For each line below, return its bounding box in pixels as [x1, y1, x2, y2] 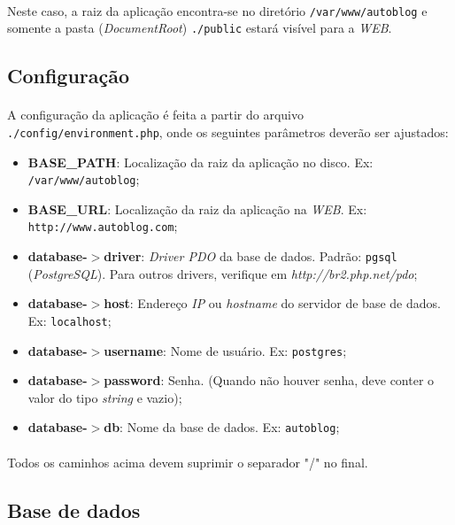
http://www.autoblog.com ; [27, 217, 178, 235]
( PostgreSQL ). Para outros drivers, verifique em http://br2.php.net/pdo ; [27, 264, 418, 282]
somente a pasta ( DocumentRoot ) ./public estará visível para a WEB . [7, 19, 392, 37]
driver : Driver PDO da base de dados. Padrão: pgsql [104, 247, 397, 266]
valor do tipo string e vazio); [27, 388, 182, 406]
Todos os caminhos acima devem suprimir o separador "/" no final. [7, 452, 368, 471]
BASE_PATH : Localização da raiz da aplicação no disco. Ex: [27, 152, 374, 171]
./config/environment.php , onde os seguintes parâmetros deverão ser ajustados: [7, 122, 449, 141]
